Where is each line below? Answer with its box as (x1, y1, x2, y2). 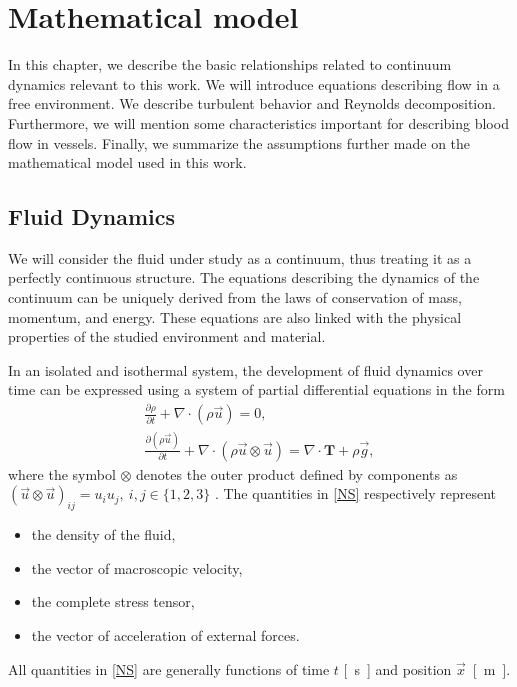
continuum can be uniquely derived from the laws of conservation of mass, (8, 287, 462, 308)
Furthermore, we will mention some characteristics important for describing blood (8, 112, 509, 133)
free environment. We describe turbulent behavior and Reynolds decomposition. (8, 93, 496, 114)
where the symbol (8, 463, 116, 484)
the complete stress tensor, (31, 591, 195, 612)
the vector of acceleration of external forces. (31, 624, 300, 645)
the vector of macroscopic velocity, (31, 557, 243, 578)
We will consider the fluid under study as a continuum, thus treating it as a (8, 247, 472, 268)
